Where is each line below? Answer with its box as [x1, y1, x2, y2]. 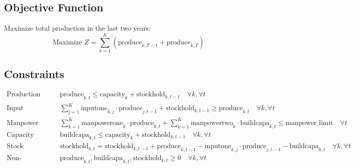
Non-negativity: [6, 155, 22, 162]
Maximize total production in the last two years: [4, 23, 151, 33]
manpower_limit [285, 119, 333, 126]
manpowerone [81, 119, 123, 126]
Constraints [4, 66, 64, 82]
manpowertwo [190, 119, 233, 126]
